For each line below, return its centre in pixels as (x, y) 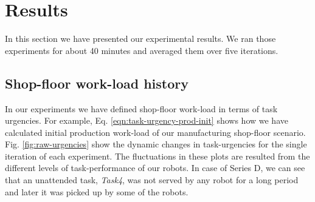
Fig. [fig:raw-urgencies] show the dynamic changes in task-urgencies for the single (156, 144)
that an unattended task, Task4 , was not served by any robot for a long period (152, 180)
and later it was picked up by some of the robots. (97, 191)
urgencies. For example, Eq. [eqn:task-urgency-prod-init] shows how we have (147, 120)
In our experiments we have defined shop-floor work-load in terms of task (141, 108)
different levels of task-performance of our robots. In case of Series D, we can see (155, 168)
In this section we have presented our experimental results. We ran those (140, 39)
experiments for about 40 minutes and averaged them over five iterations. (142, 50)
